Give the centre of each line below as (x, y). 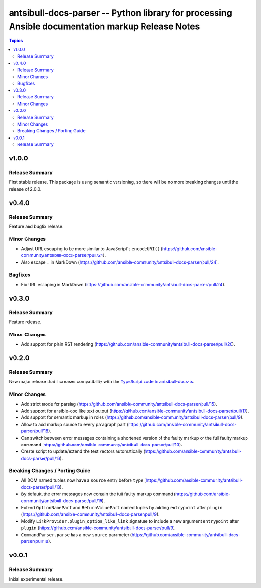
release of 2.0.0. (25, 189)
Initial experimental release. (36, 579)
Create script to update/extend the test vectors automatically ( (83, 451)
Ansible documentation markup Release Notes (104, 26)
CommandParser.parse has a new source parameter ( (77, 534)
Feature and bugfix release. (36, 226)
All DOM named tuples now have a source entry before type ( (84, 480)
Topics (16, 41)
